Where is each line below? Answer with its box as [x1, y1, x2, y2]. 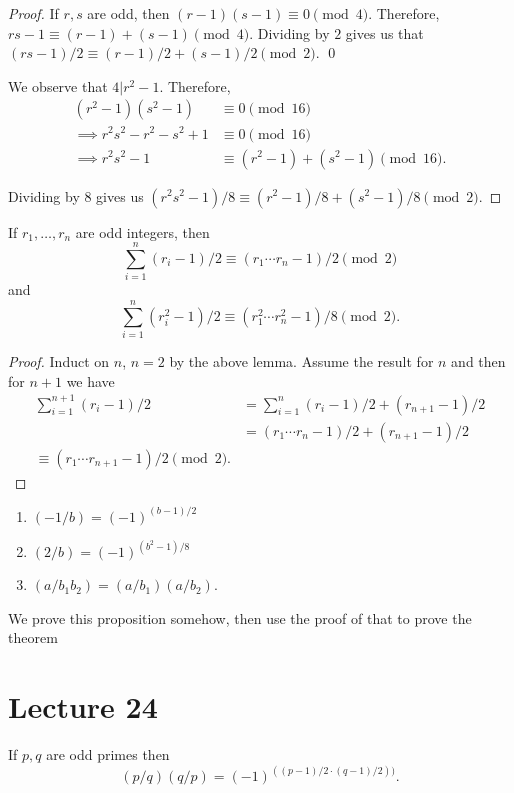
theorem [8, 627, 58, 648]
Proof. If [8, 3, 59, 23]
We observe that [8, 75, 108, 96]
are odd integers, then [75, 221, 210, 242]
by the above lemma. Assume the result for [169, 350, 434, 371]
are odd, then [87, 3, 170, 23]
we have [66, 370, 115, 391]
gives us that [345, 22, 424, 43]
